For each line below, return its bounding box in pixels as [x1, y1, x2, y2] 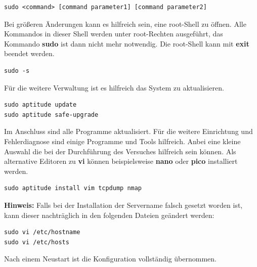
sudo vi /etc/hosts [4, 238, 69, 246]
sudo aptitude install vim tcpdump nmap [4, 185, 142, 192]
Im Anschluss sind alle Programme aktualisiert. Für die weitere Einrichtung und [4, 126, 253, 137]
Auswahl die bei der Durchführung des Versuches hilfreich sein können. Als [4, 146, 236, 156]
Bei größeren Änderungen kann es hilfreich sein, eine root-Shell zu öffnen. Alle [4, 18, 246, 29]
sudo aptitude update [4, 101, 77, 109]
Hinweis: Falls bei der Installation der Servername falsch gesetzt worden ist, [4, 199, 243, 210]
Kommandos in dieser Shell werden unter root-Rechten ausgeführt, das [4, 28, 223, 39]
